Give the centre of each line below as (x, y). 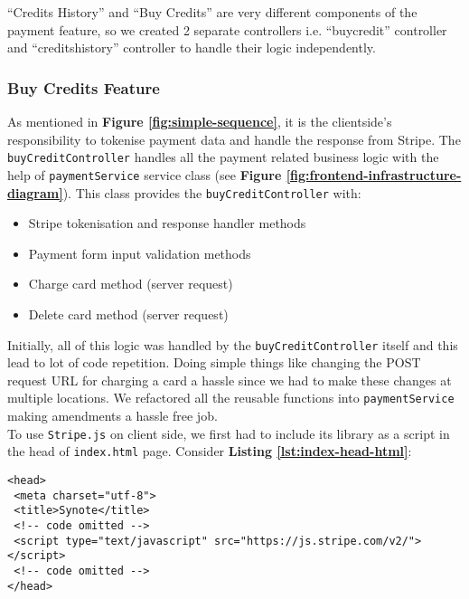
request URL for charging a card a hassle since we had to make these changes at (230, 380)
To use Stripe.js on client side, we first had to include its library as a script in (229, 433)
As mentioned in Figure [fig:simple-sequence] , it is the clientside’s (200, 121)
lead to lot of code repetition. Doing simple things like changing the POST (214, 362)
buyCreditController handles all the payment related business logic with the (223, 157)
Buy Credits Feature (84, 87)
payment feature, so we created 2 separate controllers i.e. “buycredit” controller (227, 29)
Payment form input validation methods (140, 253)
